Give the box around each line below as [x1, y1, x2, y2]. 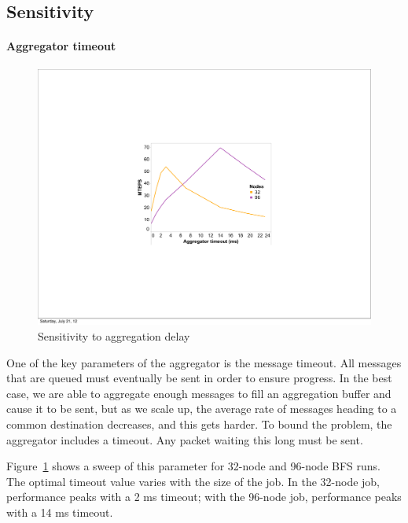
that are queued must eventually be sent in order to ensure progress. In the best [6, 370, 392, 386]
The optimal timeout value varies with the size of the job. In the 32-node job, [6, 473, 380, 489]
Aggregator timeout [6, 38, 116, 54]
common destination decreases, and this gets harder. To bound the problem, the [6, 416, 392, 432]
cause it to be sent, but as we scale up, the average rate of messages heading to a [6, 400, 397, 417]
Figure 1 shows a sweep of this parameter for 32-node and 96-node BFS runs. [6, 458, 380, 474]
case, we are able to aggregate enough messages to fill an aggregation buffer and [6, 385, 391, 401]
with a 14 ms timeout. [6, 503, 113, 520]
